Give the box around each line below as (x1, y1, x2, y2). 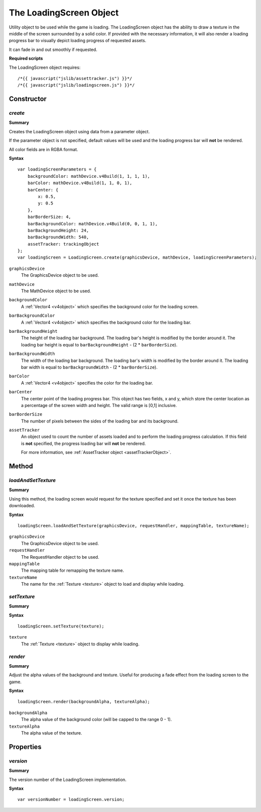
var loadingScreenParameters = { (17, 167, 97, 172)
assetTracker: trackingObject (27, 241, 99, 247)
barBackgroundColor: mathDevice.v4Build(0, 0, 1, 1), (27, 221, 158, 226)
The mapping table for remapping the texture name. (21, 567, 124, 574)
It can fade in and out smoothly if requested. (9, 47, 98, 52)
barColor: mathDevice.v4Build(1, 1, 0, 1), (27, 180, 132, 186)
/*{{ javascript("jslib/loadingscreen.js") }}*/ (17, 82, 135, 88)
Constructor (9, 95, 47, 103)
